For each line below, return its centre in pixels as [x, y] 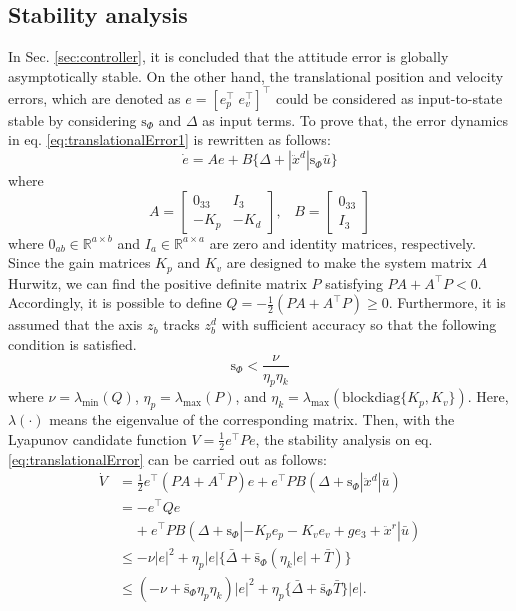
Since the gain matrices [79, 262]
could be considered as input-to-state [389, 97]
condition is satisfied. [72, 343]
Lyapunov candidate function [97, 438]
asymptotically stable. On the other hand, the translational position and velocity [256, 75]
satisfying [354, 282]
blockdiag [371, 398]
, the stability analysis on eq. [344, 438]
